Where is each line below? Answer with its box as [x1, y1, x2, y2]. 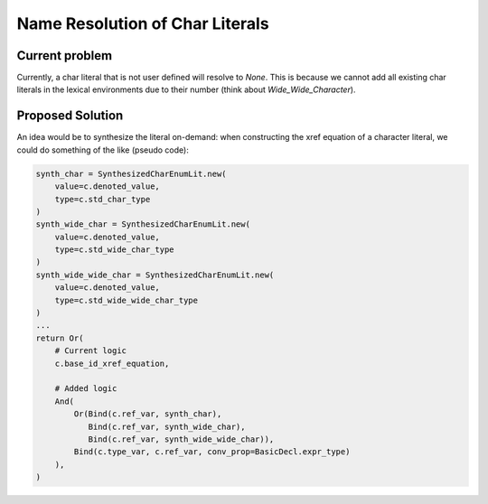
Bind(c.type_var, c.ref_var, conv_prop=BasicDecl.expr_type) [73, 447, 351, 457]
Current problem [16, 48, 113, 63]
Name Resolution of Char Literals [16, 14, 270, 33]
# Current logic [54, 346, 127, 356]
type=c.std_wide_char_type [54, 245, 175, 255]
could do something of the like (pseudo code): [16, 145, 189, 155]
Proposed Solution [16, 108, 124, 124]
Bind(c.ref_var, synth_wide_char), [88, 421, 246, 432]
